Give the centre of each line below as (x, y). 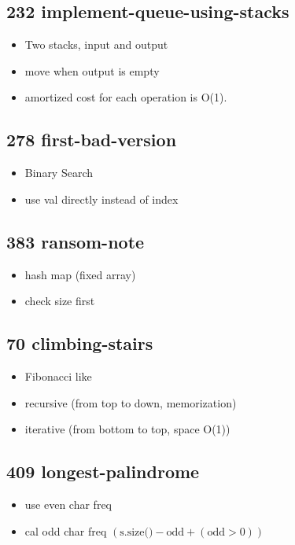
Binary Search (59, 173)
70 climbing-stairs (80, 343)
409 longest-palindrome (103, 471)
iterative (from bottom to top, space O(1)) (127, 429)
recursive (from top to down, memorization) (131, 402)
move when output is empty (92, 70)
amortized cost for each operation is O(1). (126, 97)
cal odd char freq (66, 530)
